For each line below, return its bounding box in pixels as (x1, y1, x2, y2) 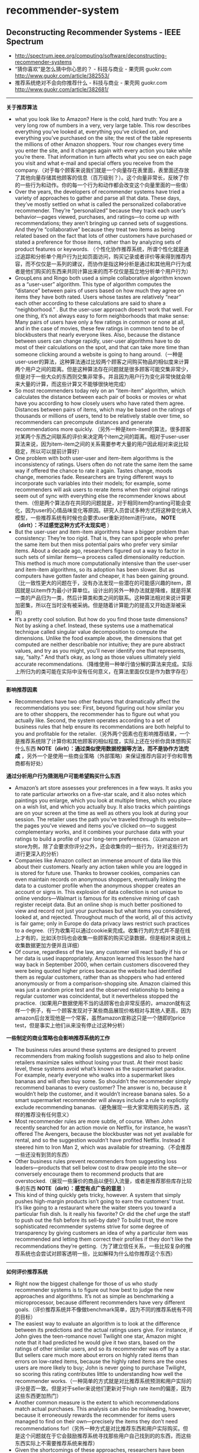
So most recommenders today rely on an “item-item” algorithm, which (14, 387, 186, 394)
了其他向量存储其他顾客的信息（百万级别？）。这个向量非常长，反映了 (14, 174, 184, 181)
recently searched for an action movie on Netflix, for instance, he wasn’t (14, 1124, 191, 1131)
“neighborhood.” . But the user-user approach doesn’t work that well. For (14, 306, 193, 313)
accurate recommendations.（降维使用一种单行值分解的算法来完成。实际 (14, 660, 192, 668)
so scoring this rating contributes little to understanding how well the (14, 1371, 182, 1377)
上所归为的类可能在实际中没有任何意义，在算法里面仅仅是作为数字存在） (14, 668, 191, 675)
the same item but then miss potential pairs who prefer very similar (14, 541, 178, 548)
